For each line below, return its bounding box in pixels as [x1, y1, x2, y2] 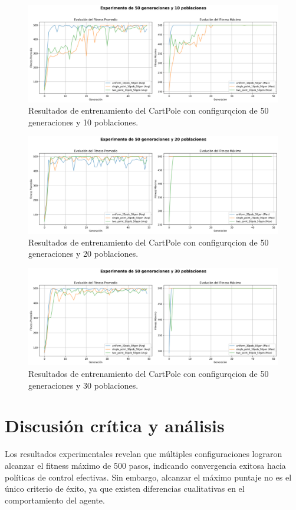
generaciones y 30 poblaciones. [28, 379, 139, 391]
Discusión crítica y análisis [5, 413, 225, 438]
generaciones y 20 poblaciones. [28, 247, 139, 260]
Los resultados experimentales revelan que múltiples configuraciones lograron [5, 448, 282, 460]
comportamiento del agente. [5, 494, 105, 506]
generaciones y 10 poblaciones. [28, 115, 139, 128]
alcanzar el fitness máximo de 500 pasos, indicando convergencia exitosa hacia [5, 459, 286, 471]
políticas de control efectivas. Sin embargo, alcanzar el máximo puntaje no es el [5, 471, 292, 483]
